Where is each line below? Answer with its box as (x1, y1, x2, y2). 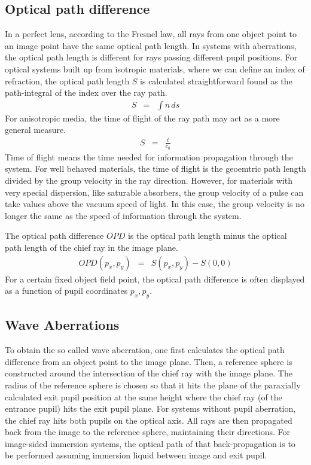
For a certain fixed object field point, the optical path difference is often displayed (5, 272, 305, 285)
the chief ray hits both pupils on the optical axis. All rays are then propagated (5, 414, 292, 426)
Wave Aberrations (5, 315, 120, 334)
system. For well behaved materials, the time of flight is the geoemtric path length (5, 162, 306, 175)
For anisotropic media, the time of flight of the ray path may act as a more (5, 111, 280, 124)
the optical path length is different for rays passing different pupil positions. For (5, 51, 298, 63)
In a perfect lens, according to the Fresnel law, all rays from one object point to (5, 28, 297, 40)
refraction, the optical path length (5, 74, 130, 87)
